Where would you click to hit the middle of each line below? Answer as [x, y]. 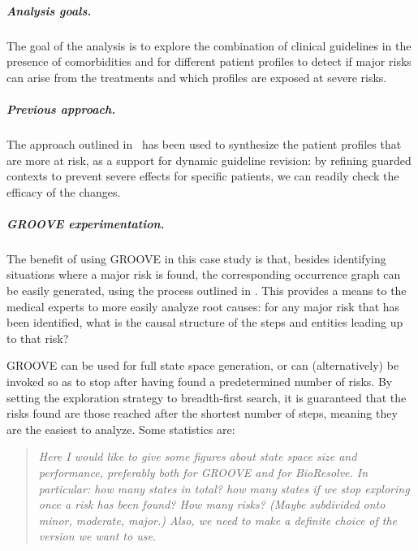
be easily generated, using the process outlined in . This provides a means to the [207, 291]
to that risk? [38, 338]
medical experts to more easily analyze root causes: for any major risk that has [203, 306]
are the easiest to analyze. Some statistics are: [121, 429]
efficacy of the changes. [64, 191]
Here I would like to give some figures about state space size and [198, 456]
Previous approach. [61, 108]
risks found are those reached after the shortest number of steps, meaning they [202, 413]
